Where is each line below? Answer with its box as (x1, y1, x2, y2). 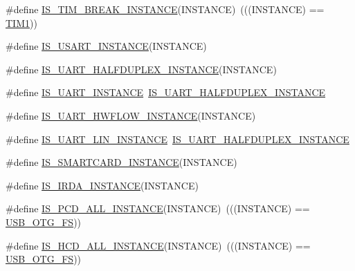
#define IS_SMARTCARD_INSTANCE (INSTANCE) (6, 155, 237, 169)
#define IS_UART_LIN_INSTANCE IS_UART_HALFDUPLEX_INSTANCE (6, 131, 349, 146)
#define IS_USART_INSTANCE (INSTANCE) (6, 39, 207, 53)
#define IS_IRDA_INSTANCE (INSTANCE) (6, 178, 199, 192)
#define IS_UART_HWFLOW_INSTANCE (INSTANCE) (6, 108, 256, 122)
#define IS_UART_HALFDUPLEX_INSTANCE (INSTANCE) (6, 62, 277, 76)
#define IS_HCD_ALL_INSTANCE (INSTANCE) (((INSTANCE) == (6, 238, 311, 252)
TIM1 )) (6, 15, 37, 30)
